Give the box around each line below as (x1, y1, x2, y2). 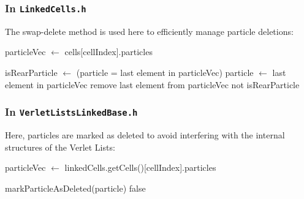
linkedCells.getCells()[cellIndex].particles (64, 161, 216, 174)
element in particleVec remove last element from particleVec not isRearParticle (5, 78, 300, 91)
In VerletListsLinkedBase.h (5, 104, 138, 119)
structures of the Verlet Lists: (5, 140, 115, 153)
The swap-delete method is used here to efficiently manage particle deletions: (5, 24, 294, 37)
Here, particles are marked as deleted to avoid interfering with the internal (5, 128, 285, 141)
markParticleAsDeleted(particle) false (5, 181, 146, 194)
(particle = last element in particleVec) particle (76, 66, 254, 78)
